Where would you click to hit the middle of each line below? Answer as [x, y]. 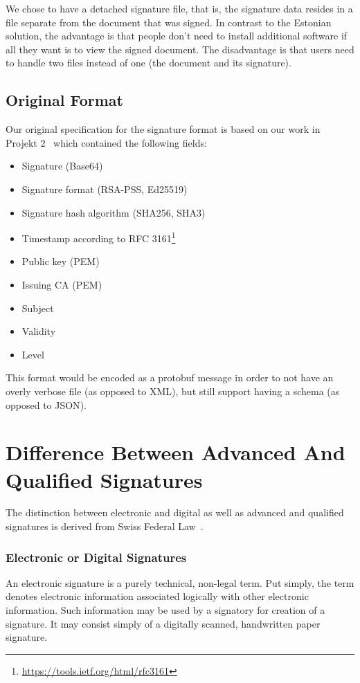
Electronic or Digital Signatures [96, 557]
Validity [39, 331]
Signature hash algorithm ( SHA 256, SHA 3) [114, 212]
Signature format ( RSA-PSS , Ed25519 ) [105, 189]
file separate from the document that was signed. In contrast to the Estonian [169, 22]
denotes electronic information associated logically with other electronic [157, 596]
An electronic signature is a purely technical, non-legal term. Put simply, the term [180, 582]
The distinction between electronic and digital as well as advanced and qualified [175, 512]
